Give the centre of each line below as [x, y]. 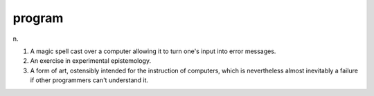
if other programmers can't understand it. [89, 80]
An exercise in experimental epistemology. [91, 61]
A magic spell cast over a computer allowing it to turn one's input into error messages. [153, 51]
